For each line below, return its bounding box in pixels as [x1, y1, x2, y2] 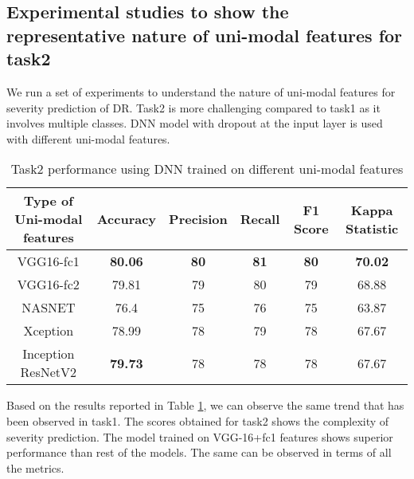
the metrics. [6, 459, 64, 476]
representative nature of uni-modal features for [6, 22, 403, 47]
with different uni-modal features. [6, 130, 170, 147]
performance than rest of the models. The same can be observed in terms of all [6, 444, 392, 461]
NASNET [21, 298, 76, 317]
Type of [23, 191, 73, 210]
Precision [169, 210, 228, 229]
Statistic [346, 218, 399, 238]
